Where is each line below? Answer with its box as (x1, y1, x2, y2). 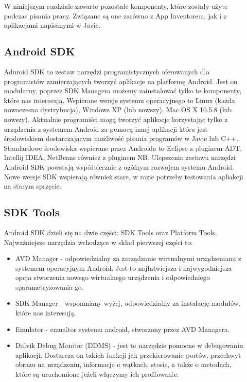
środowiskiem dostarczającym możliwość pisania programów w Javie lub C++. (4, 133, 239, 143)
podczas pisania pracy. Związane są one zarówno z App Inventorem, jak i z (4, 10, 227, 20)
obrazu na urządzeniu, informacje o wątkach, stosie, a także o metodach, (15, 359, 232, 369)
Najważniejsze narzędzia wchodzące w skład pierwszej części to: (4, 237, 193, 247)
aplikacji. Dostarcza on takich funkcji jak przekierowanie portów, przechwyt (15, 349, 241, 360)
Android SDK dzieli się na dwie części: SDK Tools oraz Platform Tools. (4, 227, 217, 237)
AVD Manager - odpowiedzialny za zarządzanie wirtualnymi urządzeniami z (15, 253, 242, 263)
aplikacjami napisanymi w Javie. (4, 20, 101, 30)
